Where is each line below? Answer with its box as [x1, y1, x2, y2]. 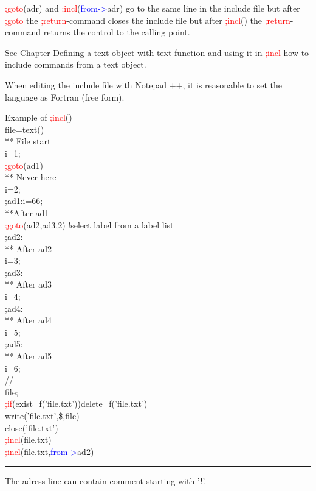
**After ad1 [5, 206, 49, 219]
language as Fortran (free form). [5, 90, 125, 103]
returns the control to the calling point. [43, 26, 190, 38]
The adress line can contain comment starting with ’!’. [5, 475, 207, 487]
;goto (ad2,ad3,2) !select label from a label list [5, 218, 174, 231]
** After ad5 [5, 350, 52, 362]
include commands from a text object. [5, 58, 146, 71]
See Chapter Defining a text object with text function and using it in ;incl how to [5, 46, 309, 58]
